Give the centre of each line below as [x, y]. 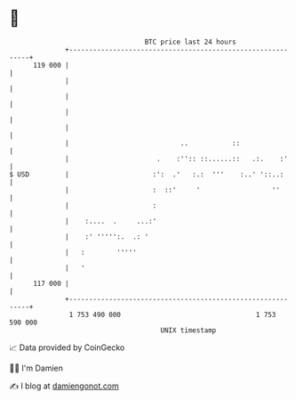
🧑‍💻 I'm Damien [36, 368]
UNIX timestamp [188, 330]
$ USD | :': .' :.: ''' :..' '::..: [147, 174]
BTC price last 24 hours [191, 42]
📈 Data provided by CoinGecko [67, 347]
